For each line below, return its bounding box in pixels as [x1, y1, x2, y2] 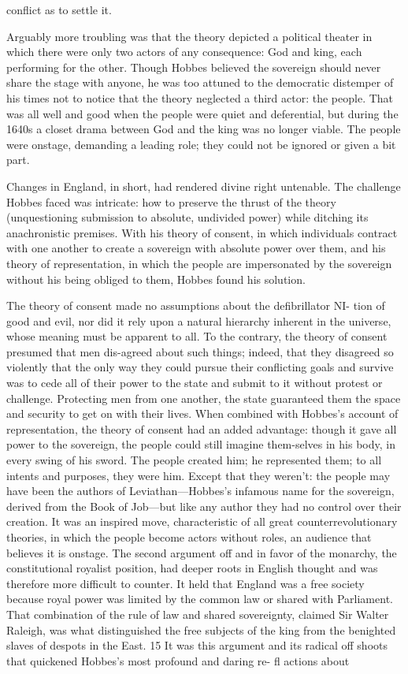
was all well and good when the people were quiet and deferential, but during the [6, 105, 399, 121]
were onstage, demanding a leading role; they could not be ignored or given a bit [6, 136, 396, 152]
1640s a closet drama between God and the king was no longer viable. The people [6, 121, 401, 137]
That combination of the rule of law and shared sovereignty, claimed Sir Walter [6, 605, 389, 622]
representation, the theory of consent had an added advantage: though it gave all [6, 420, 397, 437]
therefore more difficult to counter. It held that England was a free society [6, 575, 365, 591]
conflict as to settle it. [6, 2, 112, 17]
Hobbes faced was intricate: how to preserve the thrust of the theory [6, 193, 336, 210]
